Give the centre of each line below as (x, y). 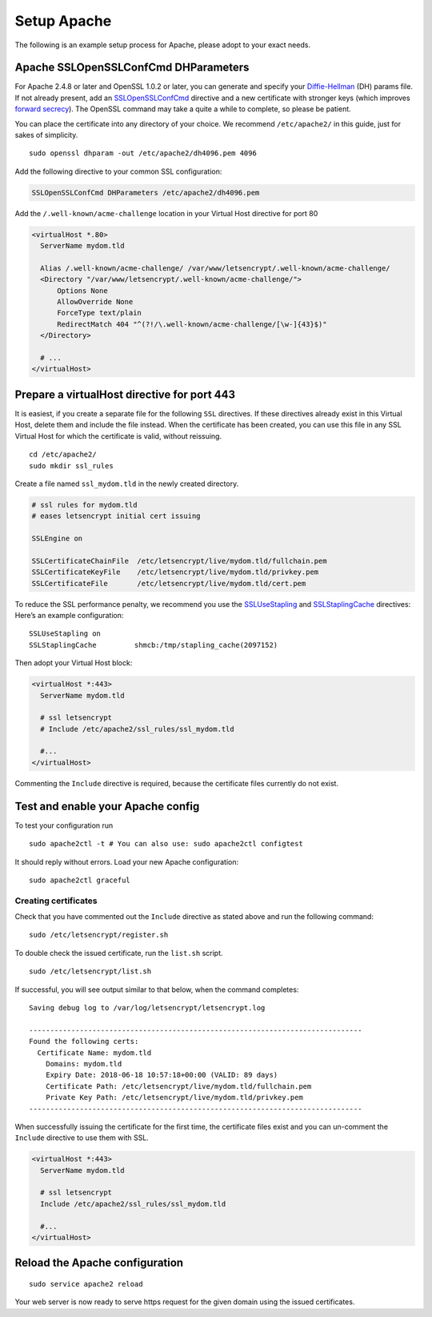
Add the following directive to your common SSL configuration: (118, 171)
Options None (82, 291)
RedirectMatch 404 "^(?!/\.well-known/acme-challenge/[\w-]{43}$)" (192, 324)
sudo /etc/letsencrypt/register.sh (99, 935)
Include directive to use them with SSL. (82, 1138)
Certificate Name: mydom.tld (94, 1052)
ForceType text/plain (99, 313)
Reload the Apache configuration (99, 1263)
